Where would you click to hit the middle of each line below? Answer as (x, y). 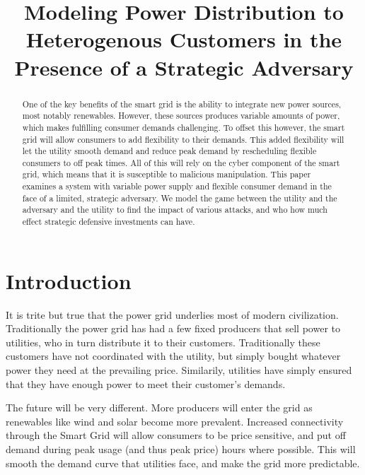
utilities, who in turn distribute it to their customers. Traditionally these (163, 342)
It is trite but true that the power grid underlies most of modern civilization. (172, 314)
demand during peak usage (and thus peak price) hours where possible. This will (181, 449)
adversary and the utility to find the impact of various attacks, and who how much (175, 210)
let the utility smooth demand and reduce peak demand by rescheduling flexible (169, 151)
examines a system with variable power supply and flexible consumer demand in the (177, 186)
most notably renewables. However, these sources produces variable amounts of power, (181, 116)
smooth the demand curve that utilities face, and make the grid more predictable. (183, 463)
